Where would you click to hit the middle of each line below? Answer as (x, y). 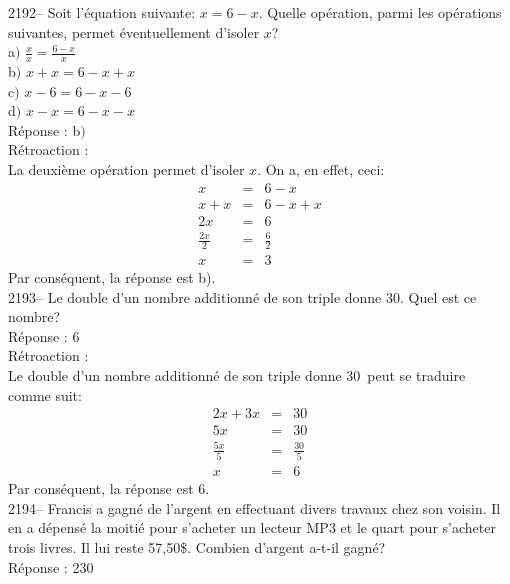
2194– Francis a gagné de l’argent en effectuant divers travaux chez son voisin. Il (254, 507)
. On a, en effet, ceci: (321, 168)
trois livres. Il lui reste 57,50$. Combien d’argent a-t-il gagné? (197, 546)
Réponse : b (44, 129)
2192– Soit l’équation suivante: (102, 12)
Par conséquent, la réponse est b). (112, 277)
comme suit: (45, 394)
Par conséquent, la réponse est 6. (109, 488)
